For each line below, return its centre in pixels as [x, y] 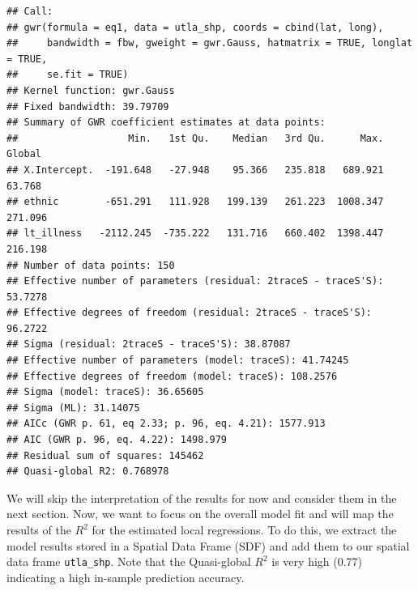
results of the [39, 529]
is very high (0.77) [317, 561]
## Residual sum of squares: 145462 [105, 455]
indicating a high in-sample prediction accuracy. [126, 577]
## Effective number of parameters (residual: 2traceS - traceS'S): [195, 281]
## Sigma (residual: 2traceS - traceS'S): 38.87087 [149, 344]
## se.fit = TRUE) [68, 75]
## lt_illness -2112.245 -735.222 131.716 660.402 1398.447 [195, 234]
